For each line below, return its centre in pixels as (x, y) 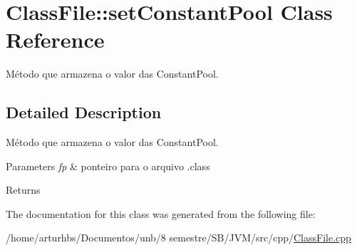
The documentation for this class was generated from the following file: (161, 213)
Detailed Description (84, 112)
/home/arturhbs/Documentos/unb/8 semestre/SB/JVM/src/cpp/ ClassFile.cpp (178, 238)
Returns (23, 190)
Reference (55, 40)
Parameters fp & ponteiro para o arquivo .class (108, 166)
